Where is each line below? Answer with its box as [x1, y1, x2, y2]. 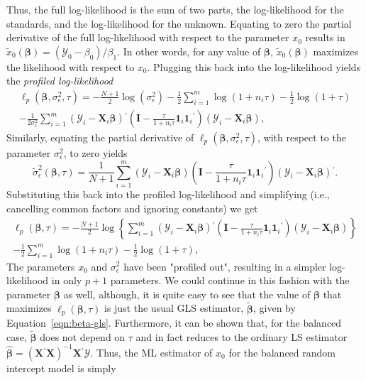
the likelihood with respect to [6, 59, 135, 74]
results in [305, 30, 345, 45]
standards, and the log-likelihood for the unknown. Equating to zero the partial [6, 16, 352, 31]
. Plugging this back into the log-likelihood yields [147, 59, 361, 74]
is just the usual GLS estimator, [104, 300, 244, 315]
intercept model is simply [6, 360, 116, 375]
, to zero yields [63, 146, 128, 161]
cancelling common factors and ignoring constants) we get [6, 200, 258, 215]
